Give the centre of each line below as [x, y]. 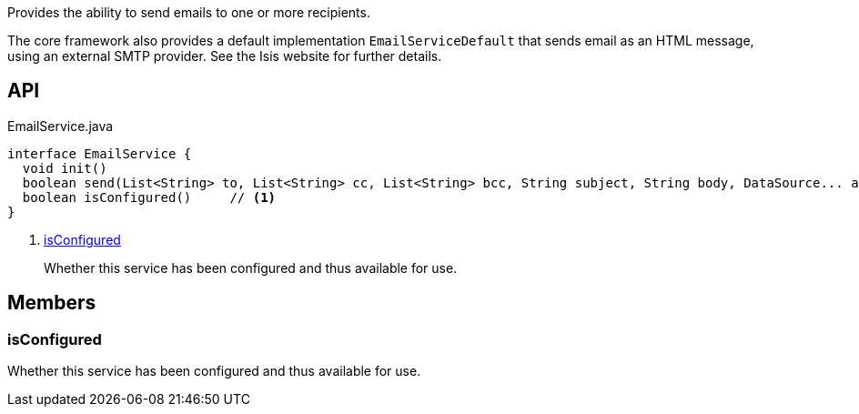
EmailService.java [61, 126]
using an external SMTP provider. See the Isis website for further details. [225, 56]
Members [52, 303]
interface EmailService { [100, 153]
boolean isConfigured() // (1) [149, 197]
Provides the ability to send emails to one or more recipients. [189, 12]
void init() [65, 168]
